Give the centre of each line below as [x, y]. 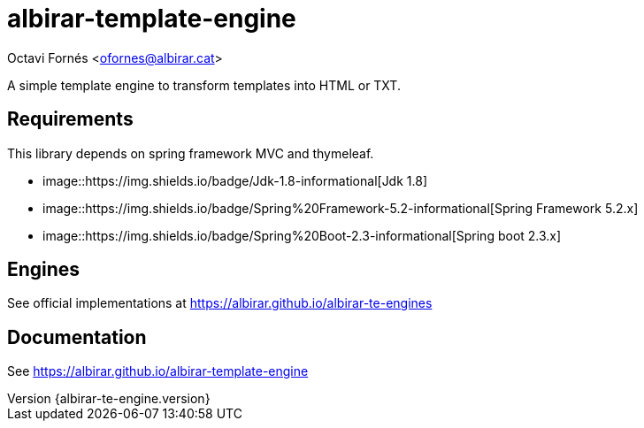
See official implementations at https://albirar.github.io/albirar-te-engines [220, 303]
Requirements [70, 119]
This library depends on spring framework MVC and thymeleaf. [191, 153]
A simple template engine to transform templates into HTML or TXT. [204, 85]
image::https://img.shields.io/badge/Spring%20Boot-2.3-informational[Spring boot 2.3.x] [302, 235]
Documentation [77, 337]
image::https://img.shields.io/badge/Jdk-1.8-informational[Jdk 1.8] [235, 180]
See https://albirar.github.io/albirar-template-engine [158, 371]
